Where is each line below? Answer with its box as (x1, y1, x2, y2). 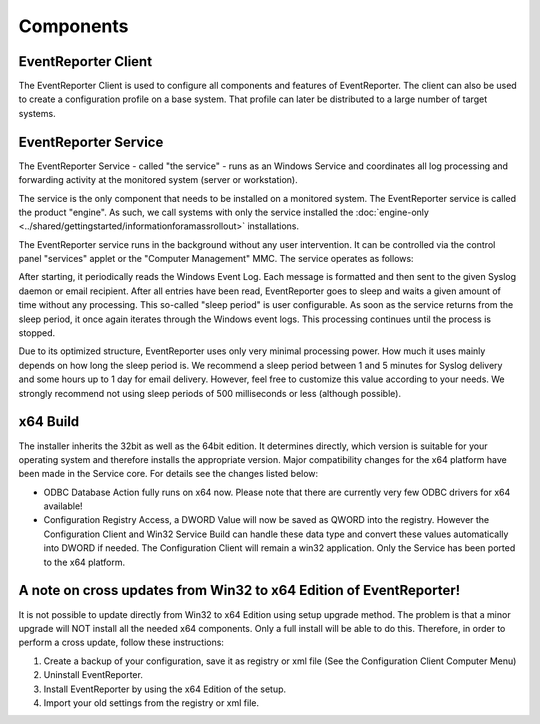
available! (43, 500, 84, 512)
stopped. (18, 327, 56, 339)
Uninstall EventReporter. (43, 669, 144, 681)
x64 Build (18, 413, 80, 430)
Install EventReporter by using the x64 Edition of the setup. (43, 683, 287, 695)
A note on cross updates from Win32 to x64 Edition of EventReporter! (18, 582, 461, 599)
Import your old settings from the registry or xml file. (43, 696, 260, 709)
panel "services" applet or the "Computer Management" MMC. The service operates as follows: (18, 253, 414, 265)
